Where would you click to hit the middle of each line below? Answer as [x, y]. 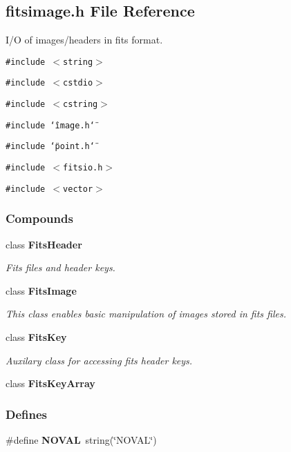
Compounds [39, 218]
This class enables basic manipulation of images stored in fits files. [146, 314]
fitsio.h [83, 168]
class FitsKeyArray [50, 383]
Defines [27, 414]
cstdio [78, 83]
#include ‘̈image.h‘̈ [50, 125]
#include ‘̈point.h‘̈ [50, 147]
